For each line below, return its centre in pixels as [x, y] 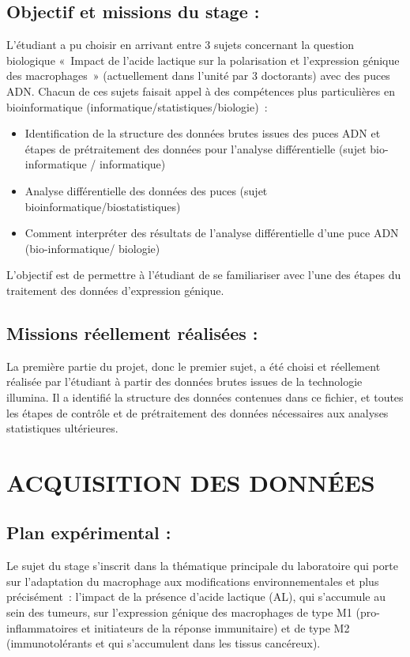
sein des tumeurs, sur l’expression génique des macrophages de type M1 [179, 612]
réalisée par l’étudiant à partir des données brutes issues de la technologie [184, 381]
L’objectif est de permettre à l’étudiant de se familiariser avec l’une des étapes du [204, 275]
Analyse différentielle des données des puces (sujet [146, 190]
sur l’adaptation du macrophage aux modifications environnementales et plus [193, 581]
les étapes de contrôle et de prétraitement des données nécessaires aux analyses [197, 412]
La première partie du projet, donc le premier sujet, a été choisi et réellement [194, 366]
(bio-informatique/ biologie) [92, 248]
